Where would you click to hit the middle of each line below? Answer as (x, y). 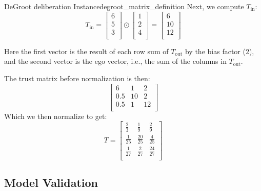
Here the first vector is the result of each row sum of (86, 51)
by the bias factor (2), (219, 51)
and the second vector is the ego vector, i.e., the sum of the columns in (115, 61)
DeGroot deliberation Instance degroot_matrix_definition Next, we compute (124, 6)
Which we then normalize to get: (56, 116)
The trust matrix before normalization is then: (77, 78)
